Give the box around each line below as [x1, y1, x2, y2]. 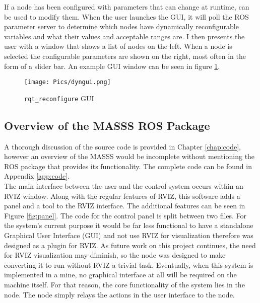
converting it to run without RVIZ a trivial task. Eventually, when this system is [4, 259, 253, 270]
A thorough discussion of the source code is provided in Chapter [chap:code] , [4, 141, 241, 151]
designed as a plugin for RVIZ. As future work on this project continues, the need [4, 240, 256, 250]
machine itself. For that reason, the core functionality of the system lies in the [4, 279, 245, 289]
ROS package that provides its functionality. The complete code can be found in [4, 161, 252, 171]
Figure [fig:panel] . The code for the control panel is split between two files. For [4, 210, 247, 220]
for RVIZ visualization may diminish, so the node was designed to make [4, 250, 226, 260]
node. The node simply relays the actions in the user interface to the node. [4, 289, 235, 299]
